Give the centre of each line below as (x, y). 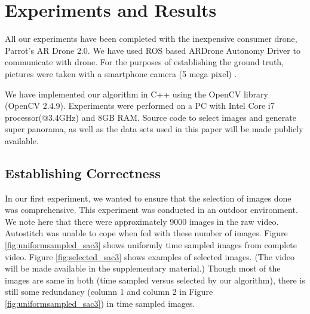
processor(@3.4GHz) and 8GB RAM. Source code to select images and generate (151, 117)
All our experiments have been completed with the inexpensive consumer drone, (151, 39)
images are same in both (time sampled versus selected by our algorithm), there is (155, 280)
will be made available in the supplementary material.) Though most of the (143, 268)
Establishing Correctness (83, 173)
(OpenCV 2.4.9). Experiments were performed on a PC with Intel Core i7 (140, 106)
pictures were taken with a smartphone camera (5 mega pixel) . (121, 73)
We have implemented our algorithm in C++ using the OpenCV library (136, 94)
